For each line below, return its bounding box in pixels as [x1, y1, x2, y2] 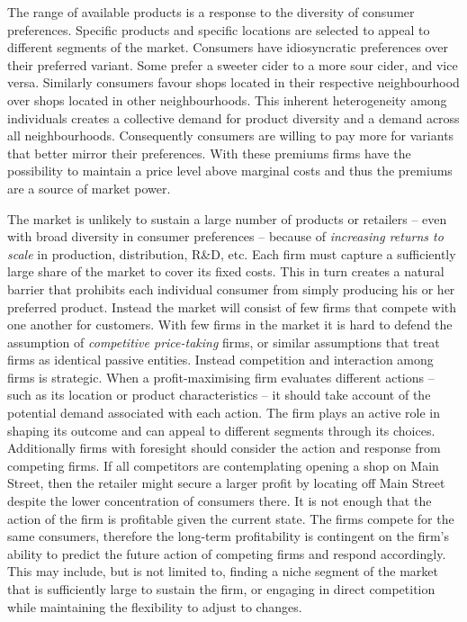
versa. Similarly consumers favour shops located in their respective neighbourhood [7, 73, 460, 92]
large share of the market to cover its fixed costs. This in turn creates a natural [7, 262, 445, 281]
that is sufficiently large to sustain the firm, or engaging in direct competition [7, 580, 436, 598]
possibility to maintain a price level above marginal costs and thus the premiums [7, 161, 453, 180]
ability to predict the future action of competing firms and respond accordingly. [7, 544, 446, 563]
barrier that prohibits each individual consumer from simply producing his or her [7, 279, 455, 298]
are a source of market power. [7, 178, 171, 197]
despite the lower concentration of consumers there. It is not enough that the [7, 491, 432, 510]
